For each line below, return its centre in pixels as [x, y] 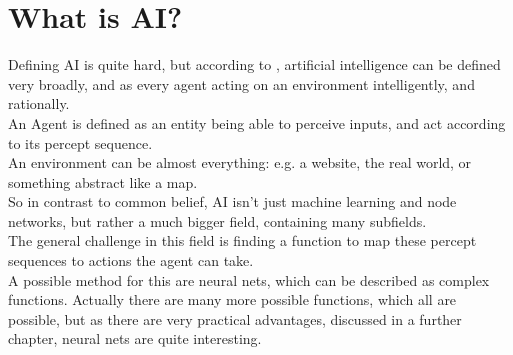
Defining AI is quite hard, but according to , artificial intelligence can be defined [254, 64]
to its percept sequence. [80, 142]
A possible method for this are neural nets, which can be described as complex [249, 279]
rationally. [39, 103]
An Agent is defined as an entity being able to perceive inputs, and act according [257, 122]
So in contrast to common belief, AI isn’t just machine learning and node [232, 201]
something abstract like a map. [103, 181]
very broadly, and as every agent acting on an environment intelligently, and [241, 83]
